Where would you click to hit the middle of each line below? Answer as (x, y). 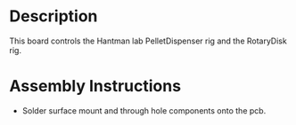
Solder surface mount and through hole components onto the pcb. (144, 110)
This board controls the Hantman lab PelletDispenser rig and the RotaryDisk (148, 41)
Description (53, 16)
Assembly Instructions (95, 86)
